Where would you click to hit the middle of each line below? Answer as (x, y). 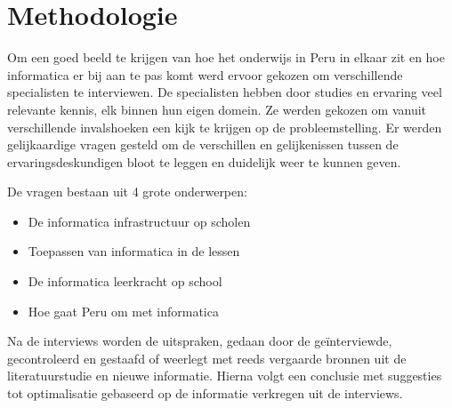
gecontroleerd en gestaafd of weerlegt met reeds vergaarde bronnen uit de (207, 358)
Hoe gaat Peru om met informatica (123, 311)
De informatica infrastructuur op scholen (139, 221)
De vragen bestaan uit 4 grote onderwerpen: (127, 192)
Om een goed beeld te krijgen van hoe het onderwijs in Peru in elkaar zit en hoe (226, 57)
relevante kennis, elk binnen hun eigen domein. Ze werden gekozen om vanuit (217, 109)
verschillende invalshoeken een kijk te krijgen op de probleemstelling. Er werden (225, 127)
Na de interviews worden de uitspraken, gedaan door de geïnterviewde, (200, 341)
